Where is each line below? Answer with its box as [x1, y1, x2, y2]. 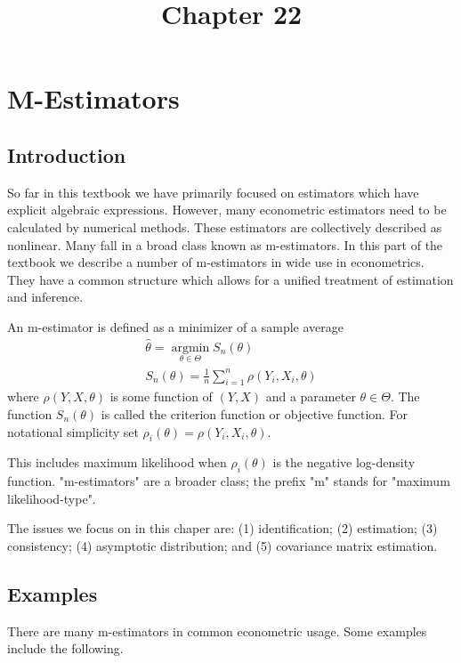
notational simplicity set [7, 422, 139, 441]
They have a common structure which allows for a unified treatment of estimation [7, 270, 454, 288]
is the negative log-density [272, 453, 416, 472]
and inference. [7, 287, 84, 306]
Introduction [7, 141, 126, 168]
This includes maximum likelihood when [7, 453, 227, 472]
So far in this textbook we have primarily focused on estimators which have [7, 182, 419, 201]
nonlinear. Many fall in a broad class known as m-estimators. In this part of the [7, 235, 443, 254]
